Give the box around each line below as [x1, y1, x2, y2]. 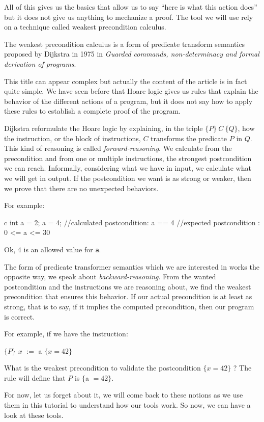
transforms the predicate [151, 133, 227, 143]
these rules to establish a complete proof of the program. [4, 106, 181, 116]
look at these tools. [4, 409, 64, 420]
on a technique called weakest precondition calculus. [4, 21, 166, 32]
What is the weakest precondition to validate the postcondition [4, 362, 201, 373]
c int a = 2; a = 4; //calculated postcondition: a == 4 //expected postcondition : [4, 217, 260, 227]
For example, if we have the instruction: [4, 328, 128, 339]
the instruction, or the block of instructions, [4, 133, 141, 143]
